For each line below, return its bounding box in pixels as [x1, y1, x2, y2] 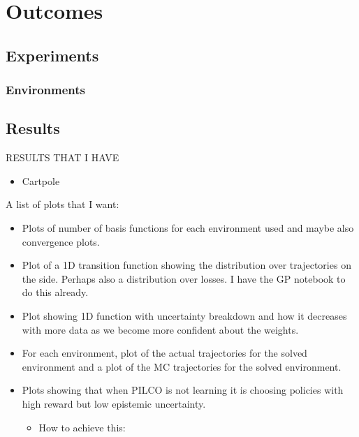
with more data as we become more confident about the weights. [22, 322, 299, 336]
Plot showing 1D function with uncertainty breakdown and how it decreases [22, 308, 347, 323]
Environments [6, 81, 86, 98]
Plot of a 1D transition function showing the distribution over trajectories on [22, 258, 351, 272]
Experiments [6, 44, 99, 66]
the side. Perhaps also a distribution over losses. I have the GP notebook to [22, 271, 346, 286]
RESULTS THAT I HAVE [6, 150, 119, 165]
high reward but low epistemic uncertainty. [22, 396, 206, 410]
